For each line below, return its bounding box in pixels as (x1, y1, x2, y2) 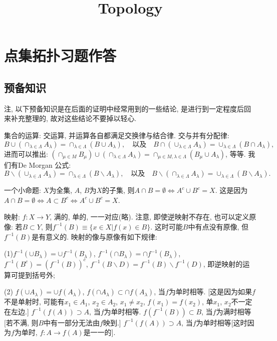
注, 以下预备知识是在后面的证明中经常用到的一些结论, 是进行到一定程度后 (4, 103, 244, 113)
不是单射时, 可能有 (4, 296, 65, 307)
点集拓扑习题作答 (4, 45, 117, 66)
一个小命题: (4, 185, 41, 195)
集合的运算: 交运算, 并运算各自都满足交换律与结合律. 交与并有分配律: (4, 130, 229, 140)
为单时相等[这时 (196, 317, 247, 327)
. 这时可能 (150, 221, 183, 232)
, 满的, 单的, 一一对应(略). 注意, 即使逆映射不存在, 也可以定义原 (50, 211, 256, 222)
